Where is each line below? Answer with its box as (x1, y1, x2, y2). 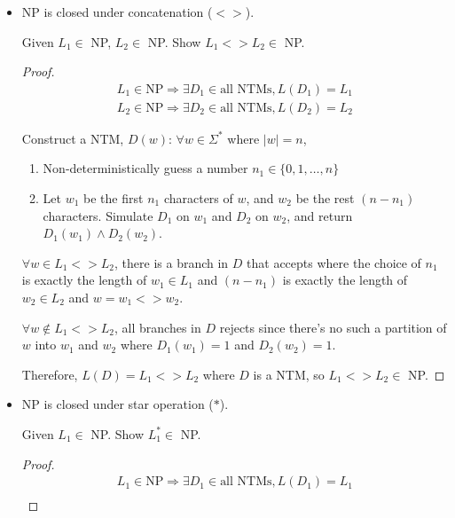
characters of (163, 189, 233, 208)
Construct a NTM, (21, 129, 124, 147)
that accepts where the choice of (247, 253, 421, 271)
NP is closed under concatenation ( (21, 3, 213, 20)
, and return (286, 206, 353, 224)
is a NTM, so (253, 365, 325, 383)
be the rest (295, 189, 355, 208)
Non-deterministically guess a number (43, 159, 248, 177)
